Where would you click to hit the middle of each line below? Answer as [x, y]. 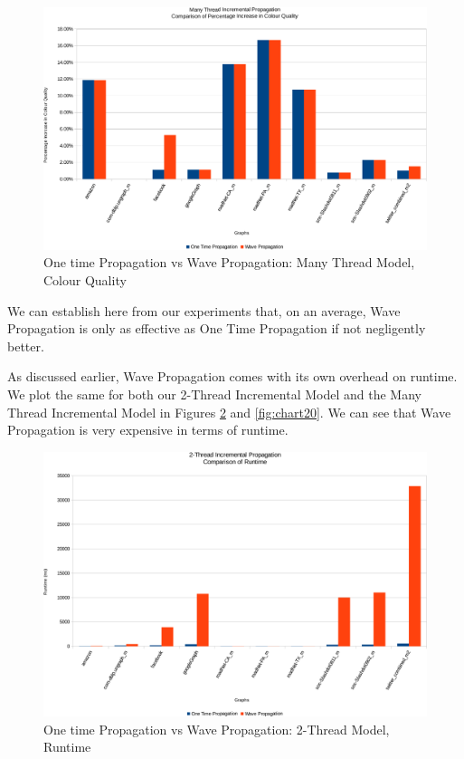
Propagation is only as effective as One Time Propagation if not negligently [217, 328]
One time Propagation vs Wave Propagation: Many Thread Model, [229, 262]
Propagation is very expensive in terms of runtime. [148, 430]
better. [26, 346]
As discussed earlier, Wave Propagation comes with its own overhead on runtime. [232, 376]
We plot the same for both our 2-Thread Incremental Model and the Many [214, 394]
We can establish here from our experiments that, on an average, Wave [204, 310]
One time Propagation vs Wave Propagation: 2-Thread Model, [217, 729]
